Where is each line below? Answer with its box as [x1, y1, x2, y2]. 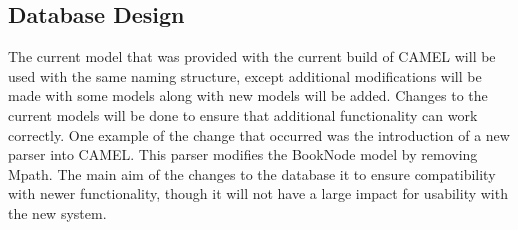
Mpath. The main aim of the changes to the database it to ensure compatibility [8, 163, 496, 184]
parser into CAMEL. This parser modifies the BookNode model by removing [8, 144, 478, 165]
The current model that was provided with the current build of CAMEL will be [8, 46, 496, 67]
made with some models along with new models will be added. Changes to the [8, 85, 488, 106]
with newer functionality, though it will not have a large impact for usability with [8, 183, 508, 204]
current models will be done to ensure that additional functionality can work [8, 104, 478, 125]
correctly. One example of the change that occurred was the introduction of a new [8, 124, 510, 145]
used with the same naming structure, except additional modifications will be [8, 65, 482, 86]
